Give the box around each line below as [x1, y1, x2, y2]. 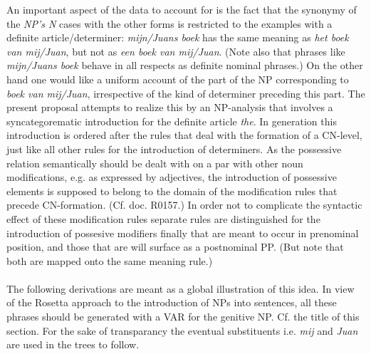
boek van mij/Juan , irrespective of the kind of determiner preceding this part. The [6, 85, 365, 100]
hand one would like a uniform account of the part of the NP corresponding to [6, 71, 349, 86]
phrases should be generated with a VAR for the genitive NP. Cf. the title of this [6, 309, 360, 324]
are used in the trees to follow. [6, 337, 140, 352]
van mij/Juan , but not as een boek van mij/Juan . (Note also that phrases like [6, 43, 345, 58]
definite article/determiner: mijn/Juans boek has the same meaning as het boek [6, 30, 349, 45]
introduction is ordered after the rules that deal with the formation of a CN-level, [6, 127, 362, 142]
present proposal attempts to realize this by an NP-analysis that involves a [6, 100, 333, 115]
